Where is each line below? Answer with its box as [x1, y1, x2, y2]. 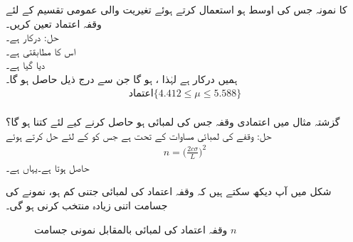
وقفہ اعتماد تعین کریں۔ [6, 16, 102, 31]
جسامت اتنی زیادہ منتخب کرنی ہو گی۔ [6, 197, 168, 212]
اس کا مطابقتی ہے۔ [6, 43, 76, 58]
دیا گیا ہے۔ [6, 57, 45, 72]
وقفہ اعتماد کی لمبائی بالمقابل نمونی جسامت [34, 221, 228, 236]
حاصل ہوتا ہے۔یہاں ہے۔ [6, 160, 90, 175]
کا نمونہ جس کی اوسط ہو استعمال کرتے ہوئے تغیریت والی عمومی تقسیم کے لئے [6, 2, 347, 16]
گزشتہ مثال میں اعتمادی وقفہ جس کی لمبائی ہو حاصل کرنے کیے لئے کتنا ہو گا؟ [6, 114, 340, 129]
